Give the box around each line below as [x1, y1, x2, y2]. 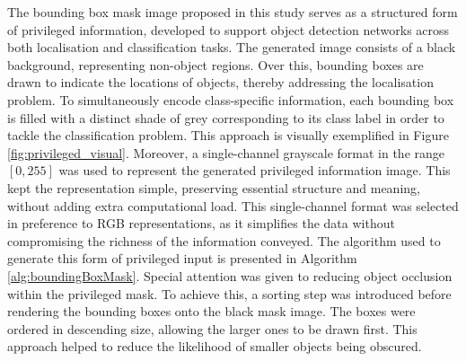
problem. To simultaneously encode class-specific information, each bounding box [7, 90, 454, 109]
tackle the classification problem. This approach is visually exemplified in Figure [7, 126, 449, 145]
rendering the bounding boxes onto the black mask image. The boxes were [7, 302, 416, 321]
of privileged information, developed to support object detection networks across [7, 20, 450, 39]
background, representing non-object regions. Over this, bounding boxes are [7, 55, 424, 74]
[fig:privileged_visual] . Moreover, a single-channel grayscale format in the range [7, 143, 444, 162]
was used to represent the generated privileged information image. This [58, 161, 451, 180]
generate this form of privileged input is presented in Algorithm [7, 249, 357, 268]
